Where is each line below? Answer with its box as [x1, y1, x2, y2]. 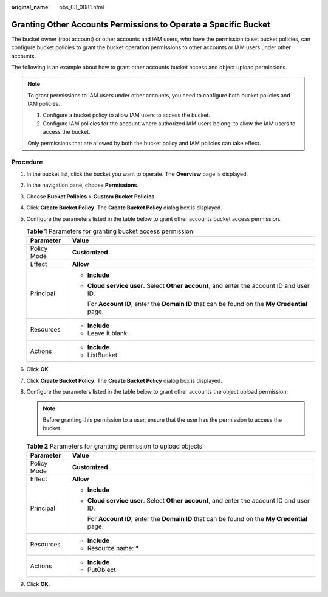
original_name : [11, 4, 50, 10]
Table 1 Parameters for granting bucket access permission [26, 227, 194, 236]
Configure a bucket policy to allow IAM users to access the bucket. [43, 111, 211, 119]
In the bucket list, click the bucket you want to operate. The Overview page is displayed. [26, 170, 248, 178]
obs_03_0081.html [59, 4, 104, 10]
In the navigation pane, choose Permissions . [26, 181, 139, 189]
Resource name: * [87, 544, 139, 552]
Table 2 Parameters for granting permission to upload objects [26, 442, 203, 450]
